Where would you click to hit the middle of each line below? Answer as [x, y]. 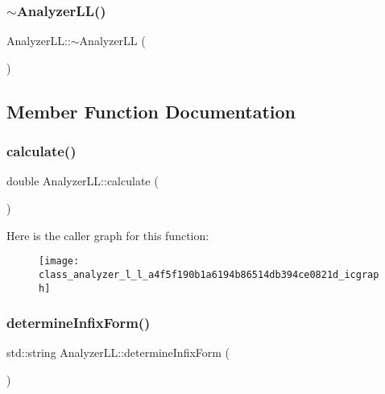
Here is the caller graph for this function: [108, 235]
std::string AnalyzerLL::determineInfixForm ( [118, 353]
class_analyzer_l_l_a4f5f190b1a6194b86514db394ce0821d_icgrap [209, 274]
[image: [59, 261]
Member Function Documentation [151, 111]
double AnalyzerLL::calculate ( [83, 181]
